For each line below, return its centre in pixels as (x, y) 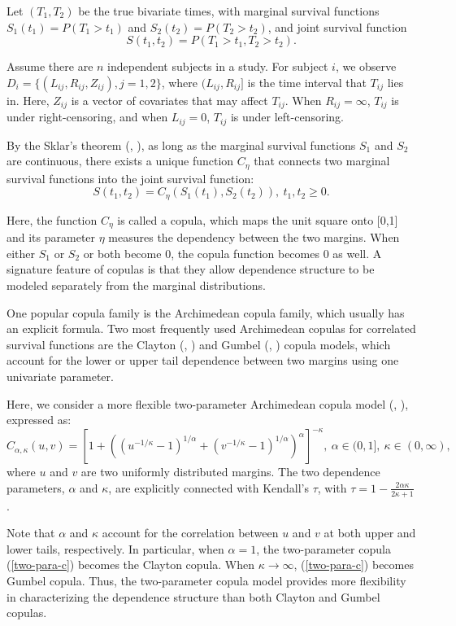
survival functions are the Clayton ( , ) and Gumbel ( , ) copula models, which (199, 344)
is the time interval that (307, 82)
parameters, (36, 487)
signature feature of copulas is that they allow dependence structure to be (191, 269)
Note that (31, 533)
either (21, 253)
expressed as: (39, 420)
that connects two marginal (322, 161)
